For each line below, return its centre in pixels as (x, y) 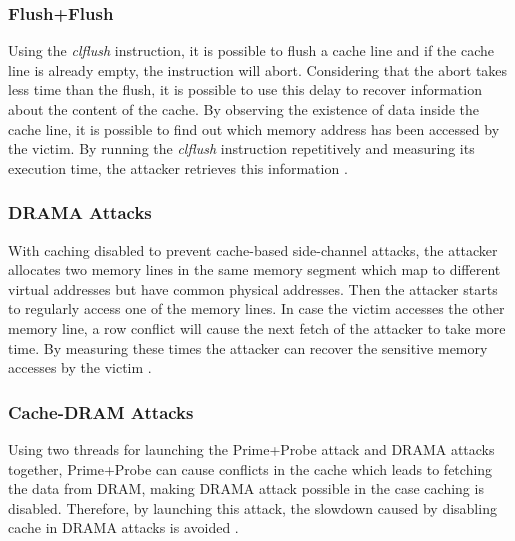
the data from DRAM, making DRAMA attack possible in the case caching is (246, 488)
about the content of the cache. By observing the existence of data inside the (243, 109)
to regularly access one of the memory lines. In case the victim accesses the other (256, 308)
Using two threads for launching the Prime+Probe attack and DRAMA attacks (251, 448)
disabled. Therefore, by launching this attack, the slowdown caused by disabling (252, 507)
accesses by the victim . (80, 367)
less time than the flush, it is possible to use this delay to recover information (245, 89)
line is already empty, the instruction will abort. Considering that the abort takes (258, 69)
